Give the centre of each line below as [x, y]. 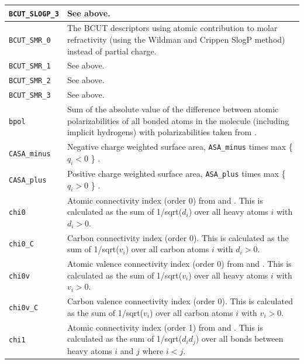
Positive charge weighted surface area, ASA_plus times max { [176, 173]
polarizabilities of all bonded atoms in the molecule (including [178, 120]
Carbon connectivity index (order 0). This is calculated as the [178, 237]
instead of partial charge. [112, 51]
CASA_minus [30, 154]
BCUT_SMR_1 [30, 66]
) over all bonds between [239, 339]
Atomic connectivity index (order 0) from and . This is [165, 200]
